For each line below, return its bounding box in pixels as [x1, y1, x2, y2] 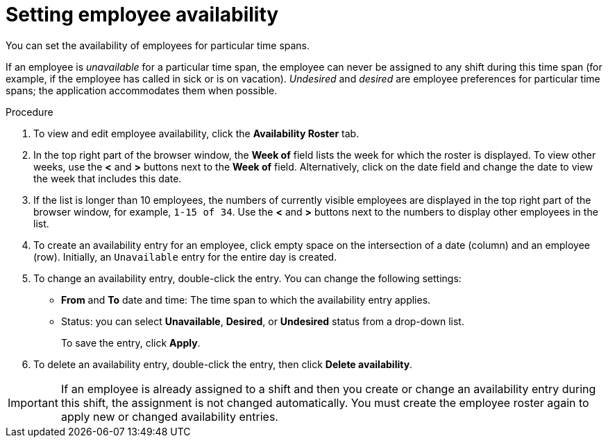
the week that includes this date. [33, 172, 182, 184]
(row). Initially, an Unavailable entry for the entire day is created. [33, 250, 337, 263]
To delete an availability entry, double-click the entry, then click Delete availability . [33, 358, 413, 370]
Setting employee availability [6, 3, 279, 26]
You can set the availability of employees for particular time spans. [6, 39, 310, 51]
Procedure [6, 105, 53, 118]
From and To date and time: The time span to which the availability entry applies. [61, 293, 431, 306]
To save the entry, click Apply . [61, 336, 201, 349]
